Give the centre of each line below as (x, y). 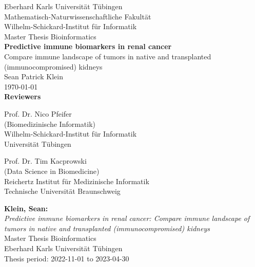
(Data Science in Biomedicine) (52, 171)
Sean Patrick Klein (34, 76)
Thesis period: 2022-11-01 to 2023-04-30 (67, 258)
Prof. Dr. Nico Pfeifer (38, 113)
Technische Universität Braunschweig (62, 191)
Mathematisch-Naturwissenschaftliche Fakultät (78, 16)
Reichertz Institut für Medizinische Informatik (77, 181)
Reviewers (23, 96)
